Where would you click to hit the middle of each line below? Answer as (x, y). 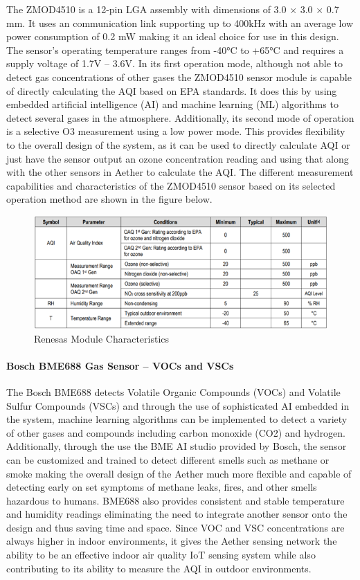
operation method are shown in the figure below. (109, 199)
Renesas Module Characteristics (102, 338)
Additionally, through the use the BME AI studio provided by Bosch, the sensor (177, 446)
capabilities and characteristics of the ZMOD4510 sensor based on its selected (171, 185)
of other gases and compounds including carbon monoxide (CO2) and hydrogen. (176, 432)
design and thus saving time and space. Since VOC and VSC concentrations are (175, 527)
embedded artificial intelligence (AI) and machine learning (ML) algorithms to (172, 104)
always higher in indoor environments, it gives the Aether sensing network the (172, 541)
